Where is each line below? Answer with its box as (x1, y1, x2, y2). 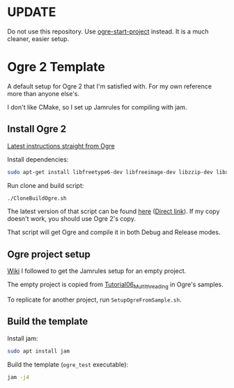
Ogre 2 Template (7, 59, 106, 75)
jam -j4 (7, 373, 30, 380)
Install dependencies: (7, 155, 69, 164)
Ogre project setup (7, 248, 91, 260)
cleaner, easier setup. (7, 34, 70, 42)
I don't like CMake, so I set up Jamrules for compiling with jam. (7, 102, 187, 111)
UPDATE (7, 4, 56, 20)
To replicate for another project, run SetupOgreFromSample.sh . (7, 295, 182, 304)
